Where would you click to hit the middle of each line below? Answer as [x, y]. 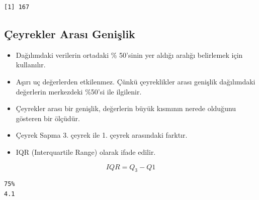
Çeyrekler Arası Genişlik [70, 33]
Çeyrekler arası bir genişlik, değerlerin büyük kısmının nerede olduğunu [126, 108]
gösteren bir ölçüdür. [48, 118]
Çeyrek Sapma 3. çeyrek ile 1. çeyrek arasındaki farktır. [102, 135]
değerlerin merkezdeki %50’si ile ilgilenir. [79, 91]
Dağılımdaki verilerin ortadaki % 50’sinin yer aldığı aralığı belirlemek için [129, 55]
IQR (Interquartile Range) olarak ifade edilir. [86, 152]
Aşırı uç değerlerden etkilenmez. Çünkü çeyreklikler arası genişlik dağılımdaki [136, 81]
